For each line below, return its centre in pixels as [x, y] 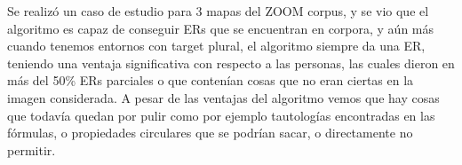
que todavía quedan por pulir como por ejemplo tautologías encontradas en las [221, 115]
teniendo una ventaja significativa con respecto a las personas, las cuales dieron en [231, 63]
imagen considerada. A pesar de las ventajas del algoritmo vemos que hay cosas [223, 97]
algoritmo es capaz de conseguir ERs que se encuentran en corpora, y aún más [221, 28]
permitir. [32, 149]
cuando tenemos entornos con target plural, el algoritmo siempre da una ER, [216, 46]
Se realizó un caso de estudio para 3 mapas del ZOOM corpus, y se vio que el [218, 11]
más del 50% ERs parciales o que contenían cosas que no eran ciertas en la [211, 80]
